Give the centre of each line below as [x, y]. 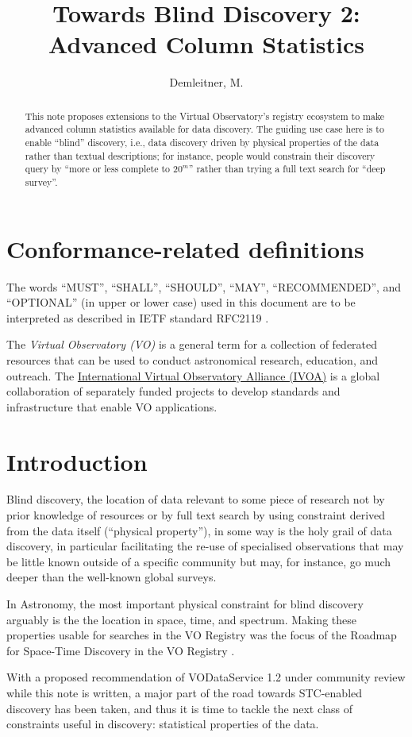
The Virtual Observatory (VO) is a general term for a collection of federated [192, 344]
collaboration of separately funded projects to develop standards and [173, 391]
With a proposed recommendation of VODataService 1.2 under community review [206, 677]
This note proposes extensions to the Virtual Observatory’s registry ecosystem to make [205, 116]
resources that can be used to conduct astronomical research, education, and [193, 359]
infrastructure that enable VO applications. [112, 406]
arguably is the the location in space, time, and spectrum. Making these [181, 619]
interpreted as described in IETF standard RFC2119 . [138, 317]
